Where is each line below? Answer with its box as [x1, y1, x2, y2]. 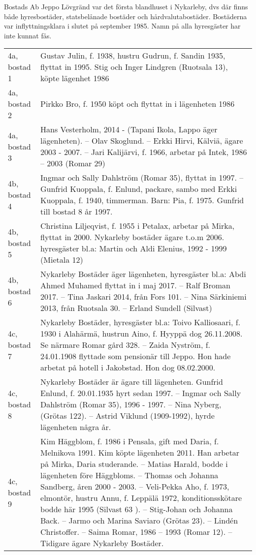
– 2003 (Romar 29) [40, 157, 105, 169]
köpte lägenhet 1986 [40, 72, 109, 84]
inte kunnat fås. [4, 30, 52, 40]
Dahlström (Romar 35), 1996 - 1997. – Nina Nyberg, [40, 399, 222, 410]
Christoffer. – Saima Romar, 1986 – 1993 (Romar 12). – [40, 526, 232, 538]
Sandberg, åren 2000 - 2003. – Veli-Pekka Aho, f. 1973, [40, 481, 229, 493]
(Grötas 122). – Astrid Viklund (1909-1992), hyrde [40, 410, 215, 422]
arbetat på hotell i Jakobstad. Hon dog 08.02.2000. [40, 362, 216, 373]
